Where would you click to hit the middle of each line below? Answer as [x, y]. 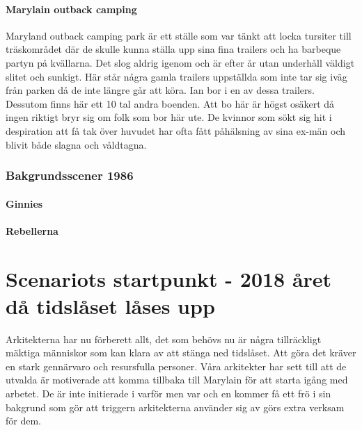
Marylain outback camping [71, 9]
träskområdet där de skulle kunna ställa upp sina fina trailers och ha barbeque [173, 49]
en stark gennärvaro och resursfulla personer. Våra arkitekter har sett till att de [176, 366]
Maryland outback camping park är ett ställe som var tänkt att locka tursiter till [179, 35]
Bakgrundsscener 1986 [70, 175]
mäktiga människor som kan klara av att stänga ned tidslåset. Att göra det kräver [181, 353]
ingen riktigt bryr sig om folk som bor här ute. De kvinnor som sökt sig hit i [169, 117]
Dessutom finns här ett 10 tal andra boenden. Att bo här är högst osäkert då [170, 103]
